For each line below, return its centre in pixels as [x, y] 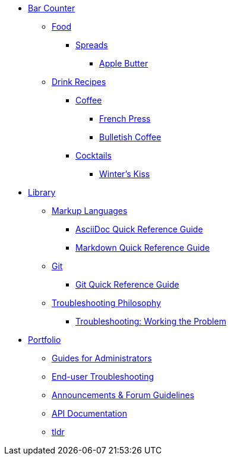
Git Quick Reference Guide [127, 284]
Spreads [92, 45]
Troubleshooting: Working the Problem [151, 321]
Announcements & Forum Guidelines [123, 395]
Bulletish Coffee [130, 137]
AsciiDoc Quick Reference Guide [139, 229]
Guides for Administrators [102, 358]
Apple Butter [124, 63]
